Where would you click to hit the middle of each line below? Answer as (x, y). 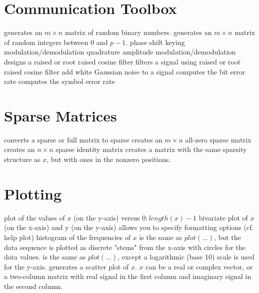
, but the (227, 237)
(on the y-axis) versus (107, 217)
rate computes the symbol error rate (59, 81)
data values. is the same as (45, 257)
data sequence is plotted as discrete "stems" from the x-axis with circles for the (125, 247)
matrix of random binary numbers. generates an (138, 32)
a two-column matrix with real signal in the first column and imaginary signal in (128, 276)
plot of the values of (34, 217)
